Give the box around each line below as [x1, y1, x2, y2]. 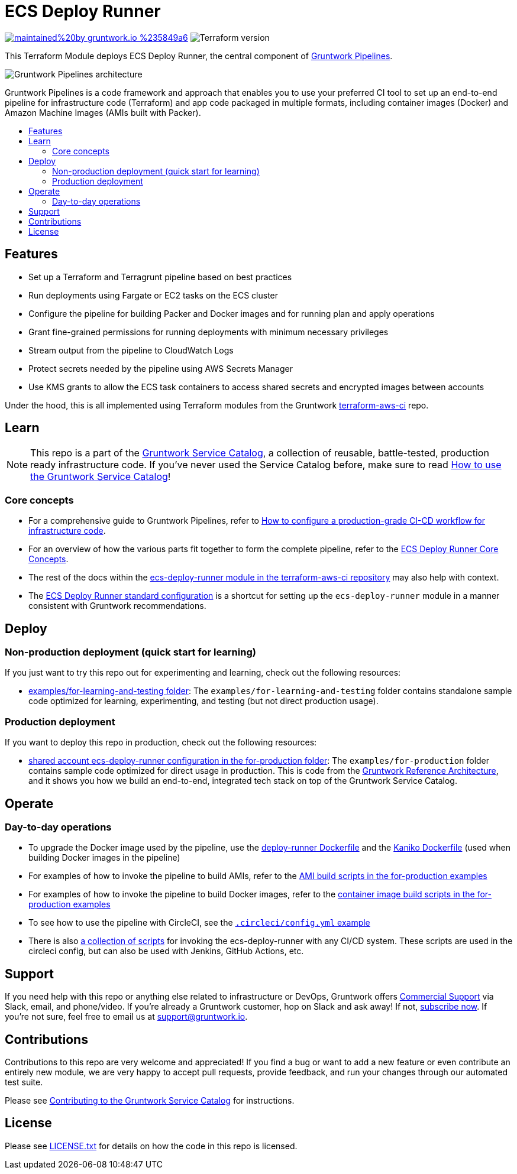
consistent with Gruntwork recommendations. [28, 601, 206, 611]
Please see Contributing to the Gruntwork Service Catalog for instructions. [5, 1095, 295, 1106]
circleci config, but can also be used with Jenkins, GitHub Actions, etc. [28, 946, 304, 956]
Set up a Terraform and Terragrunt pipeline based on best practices [28, 271, 292, 282]
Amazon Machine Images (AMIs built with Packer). [5, 107, 201, 118]
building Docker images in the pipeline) [28, 852, 180, 863]
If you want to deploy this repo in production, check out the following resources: [5, 737, 317, 748]
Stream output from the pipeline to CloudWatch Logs [28, 345, 234, 355]
